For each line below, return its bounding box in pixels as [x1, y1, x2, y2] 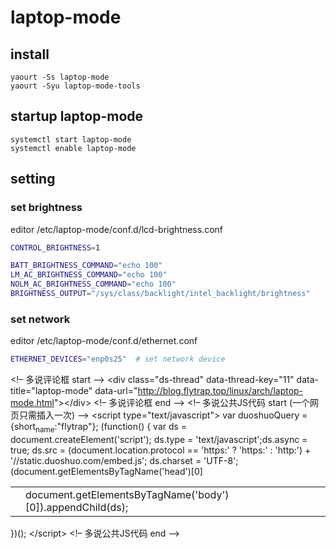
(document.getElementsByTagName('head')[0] [10, 465, 203, 477]
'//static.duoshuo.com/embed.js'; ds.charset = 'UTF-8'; [10, 454, 239, 466]
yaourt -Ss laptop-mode [10, 72, 110, 82]
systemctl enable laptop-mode [10, 143, 137, 153]
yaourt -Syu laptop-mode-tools [10, 81, 141, 91]
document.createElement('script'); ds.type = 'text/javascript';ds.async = [10, 433, 308, 445]
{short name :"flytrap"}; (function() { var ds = [10, 421, 188, 435]
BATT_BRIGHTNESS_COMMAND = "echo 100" [10, 261, 163, 271]
